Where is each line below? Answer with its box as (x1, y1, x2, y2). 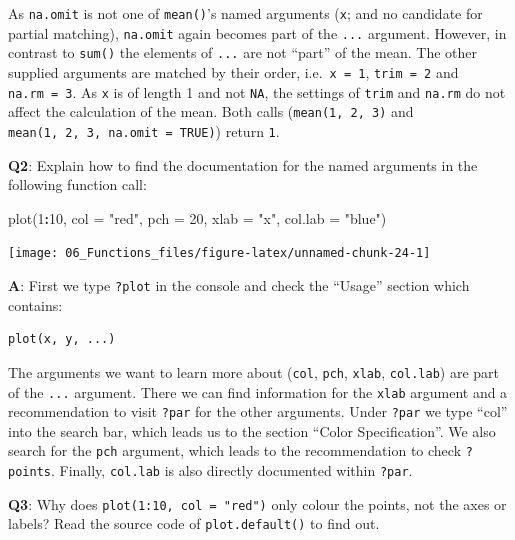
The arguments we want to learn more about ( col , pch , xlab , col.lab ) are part (8, 361, 500, 382)
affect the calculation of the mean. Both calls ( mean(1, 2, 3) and (8, 101, 414, 122)
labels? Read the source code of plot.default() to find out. (8, 513, 380, 534)
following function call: (8, 174, 147, 195)
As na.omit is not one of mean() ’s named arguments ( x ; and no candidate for (8, 3, 483, 23)
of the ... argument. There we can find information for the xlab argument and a (8, 381, 508, 402)
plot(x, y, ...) (8, 332, 116, 347)
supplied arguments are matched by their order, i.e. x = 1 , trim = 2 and (8, 61, 459, 82)
